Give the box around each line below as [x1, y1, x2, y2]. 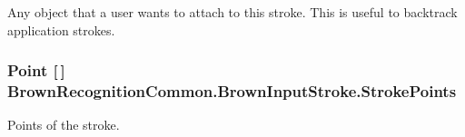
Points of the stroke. [7, 115, 120, 134]
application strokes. [7, 20, 115, 39]
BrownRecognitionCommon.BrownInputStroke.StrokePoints [7, 80, 457, 103]
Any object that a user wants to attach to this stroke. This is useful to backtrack [7, 3, 458, 21]
